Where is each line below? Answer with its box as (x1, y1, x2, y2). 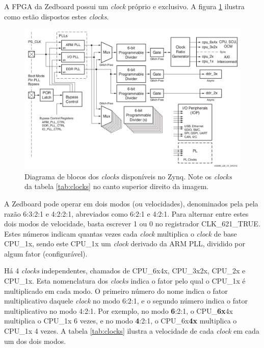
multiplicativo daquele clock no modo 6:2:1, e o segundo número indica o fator (4, 295, 248, 306)
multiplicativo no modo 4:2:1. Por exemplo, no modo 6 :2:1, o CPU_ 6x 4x (4, 305, 233, 316)
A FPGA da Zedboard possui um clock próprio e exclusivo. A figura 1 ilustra (4, 1, 245, 11)
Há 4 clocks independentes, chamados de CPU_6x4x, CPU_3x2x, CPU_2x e (4, 265, 246, 276)
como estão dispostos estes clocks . (4, 11, 109, 21)
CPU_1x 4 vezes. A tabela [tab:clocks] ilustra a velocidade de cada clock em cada (4, 326, 259, 336)
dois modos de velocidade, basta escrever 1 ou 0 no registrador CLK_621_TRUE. (4, 218, 260, 229)
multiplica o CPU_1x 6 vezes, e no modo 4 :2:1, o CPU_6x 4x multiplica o (4, 315, 237, 326)
